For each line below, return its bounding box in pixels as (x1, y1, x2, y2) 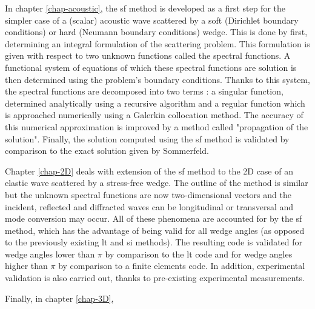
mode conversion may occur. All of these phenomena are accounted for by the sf (5, 212, 302, 225)
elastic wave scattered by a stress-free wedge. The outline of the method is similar (5, 176, 308, 189)
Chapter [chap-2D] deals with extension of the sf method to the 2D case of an (5, 164, 293, 177)
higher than (5, 259, 48, 272)
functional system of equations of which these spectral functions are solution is (5, 61, 297, 73)
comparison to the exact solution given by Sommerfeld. (5, 144, 210, 157)
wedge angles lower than (5, 247, 95, 260)
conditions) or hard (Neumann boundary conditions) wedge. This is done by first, (5, 25, 308, 38)
